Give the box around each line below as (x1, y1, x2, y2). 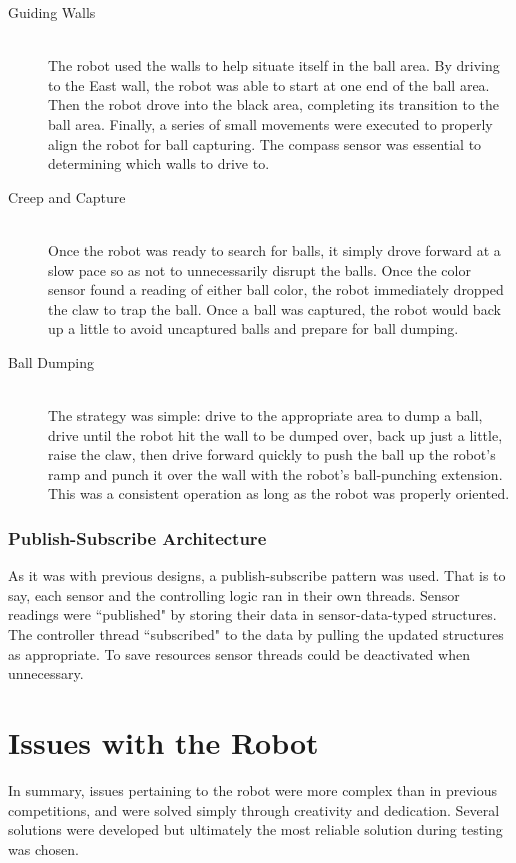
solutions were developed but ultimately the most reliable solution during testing (8, 819, 503, 840)
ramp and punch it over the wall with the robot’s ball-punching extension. (48, 463, 503, 484)
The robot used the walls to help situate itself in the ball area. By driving (48, 55, 500, 76)
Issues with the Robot (8, 722, 319, 763)
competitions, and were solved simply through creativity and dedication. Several (8, 799, 500, 820)
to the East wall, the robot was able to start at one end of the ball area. (48, 74, 490, 95)
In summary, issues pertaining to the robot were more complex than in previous (8, 779, 498, 800)
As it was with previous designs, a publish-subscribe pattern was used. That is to (8, 565, 506, 586)
